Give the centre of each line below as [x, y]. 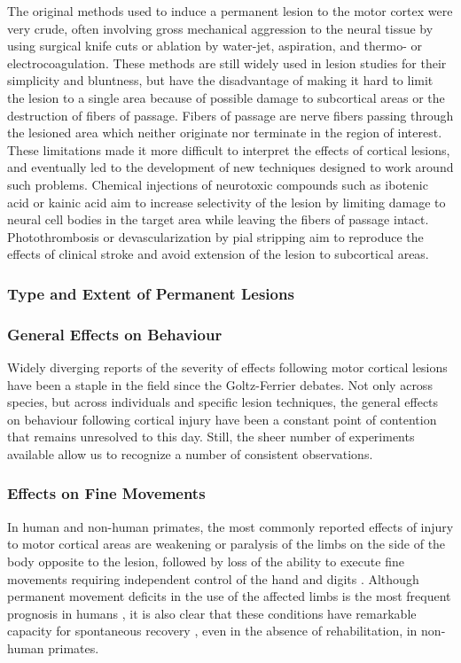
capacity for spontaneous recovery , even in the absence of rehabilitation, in [212, 631]
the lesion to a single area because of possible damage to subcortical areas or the [226, 97]
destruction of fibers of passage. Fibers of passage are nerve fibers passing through [230, 115]
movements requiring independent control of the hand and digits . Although [213, 578]
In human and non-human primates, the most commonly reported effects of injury [230, 526]
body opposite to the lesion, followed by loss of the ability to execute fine [206, 561]
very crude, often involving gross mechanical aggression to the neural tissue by [220, 28]
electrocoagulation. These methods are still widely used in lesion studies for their [227, 62]
